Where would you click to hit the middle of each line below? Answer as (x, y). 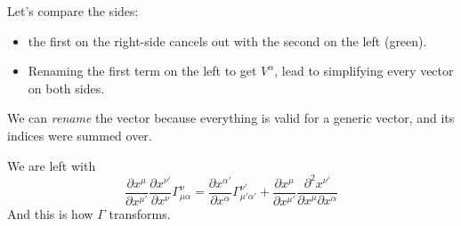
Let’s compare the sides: (73, 11)
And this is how (50, 214)
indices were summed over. (80, 135)
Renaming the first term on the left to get (142, 71)
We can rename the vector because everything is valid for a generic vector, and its (231, 118)
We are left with (52, 165)
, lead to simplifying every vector (364, 71)
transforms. (140, 214)
